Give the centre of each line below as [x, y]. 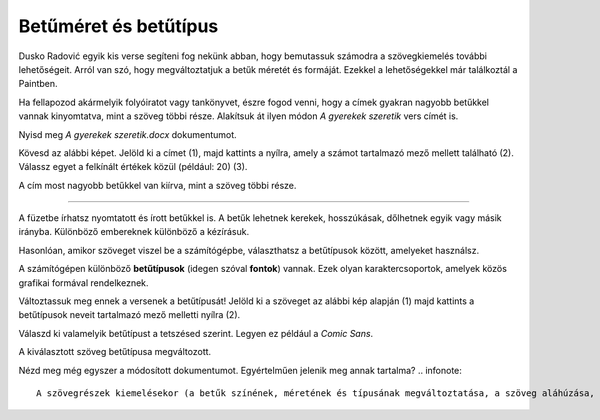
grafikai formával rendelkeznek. [83, 282]
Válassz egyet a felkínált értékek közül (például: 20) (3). [133, 167]
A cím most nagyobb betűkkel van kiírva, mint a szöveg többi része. [157, 185]
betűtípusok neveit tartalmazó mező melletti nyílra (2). [129, 315]
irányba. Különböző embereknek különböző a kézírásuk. [134, 232]
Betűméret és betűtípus [118, 26]
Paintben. [38, 84]
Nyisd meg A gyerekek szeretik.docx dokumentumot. [127, 134]
